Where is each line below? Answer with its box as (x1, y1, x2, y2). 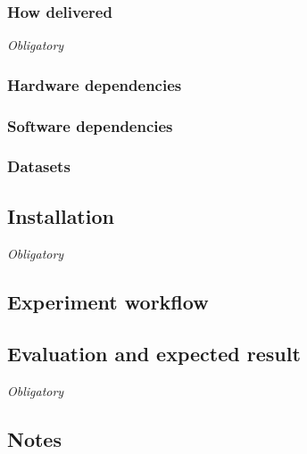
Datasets (7, 155, 71, 177)
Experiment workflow (7, 287, 209, 315)
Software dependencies (7, 114, 173, 136)
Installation (7, 202, 114, 229)
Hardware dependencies (7, 73, 182, 95)
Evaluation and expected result (7, 340, 301, 367)
